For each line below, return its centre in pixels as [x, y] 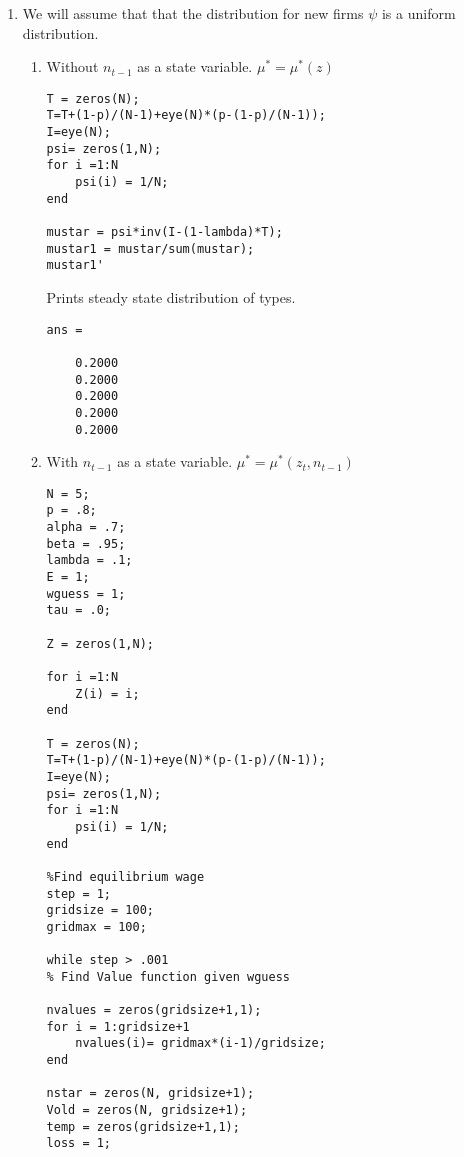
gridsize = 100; [100, 910]
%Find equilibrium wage [125, 876]
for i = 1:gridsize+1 [118, 1026]
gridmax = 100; [96, 926]
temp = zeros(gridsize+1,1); [143, 1126]
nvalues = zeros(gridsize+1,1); [154, 1010]
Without [72, 66]
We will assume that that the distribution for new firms [193, 13]
